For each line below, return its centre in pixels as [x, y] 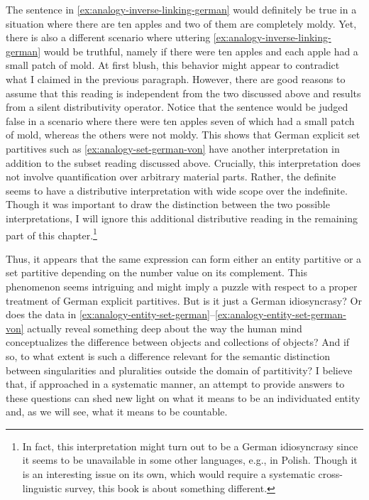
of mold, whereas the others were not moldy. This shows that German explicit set [183, 135]
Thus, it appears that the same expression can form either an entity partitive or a [184, 258]
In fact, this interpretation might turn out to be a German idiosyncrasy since [190, 446]
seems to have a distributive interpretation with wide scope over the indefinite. [177, 190]
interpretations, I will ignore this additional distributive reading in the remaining [182, 218]
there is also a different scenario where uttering [108, 37]
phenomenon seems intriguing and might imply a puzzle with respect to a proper [182, 286]
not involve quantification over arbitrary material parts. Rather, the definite [171, 176]
